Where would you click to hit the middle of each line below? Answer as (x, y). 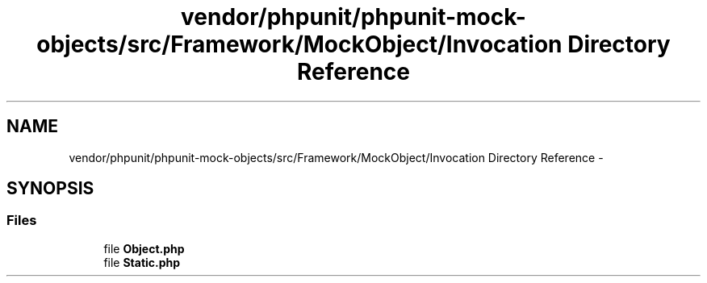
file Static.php (142, 262)
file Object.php (144, 248)
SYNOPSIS (50, 189)
